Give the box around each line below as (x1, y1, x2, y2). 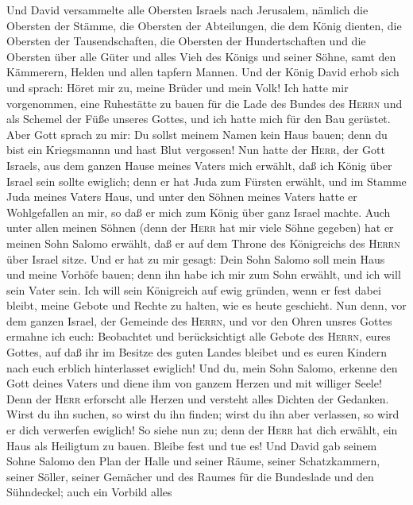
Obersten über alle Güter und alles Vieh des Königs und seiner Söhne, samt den (6, 48, 396, 64)
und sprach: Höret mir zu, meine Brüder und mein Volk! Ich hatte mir (6, 79, 349, 95)
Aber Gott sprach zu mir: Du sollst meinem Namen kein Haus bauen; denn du (6, 125, 388, 142)
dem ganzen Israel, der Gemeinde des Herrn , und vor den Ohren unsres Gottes (6, 312, 392, 329)
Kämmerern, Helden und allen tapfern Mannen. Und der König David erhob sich (6, 64, 399, 80)
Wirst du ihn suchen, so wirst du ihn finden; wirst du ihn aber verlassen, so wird (6, 406, 399, 422)
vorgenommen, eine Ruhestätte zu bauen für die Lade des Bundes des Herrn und (6, 94, 403, 111)
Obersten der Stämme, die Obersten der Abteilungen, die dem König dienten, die (6, 17, 402, 33)
